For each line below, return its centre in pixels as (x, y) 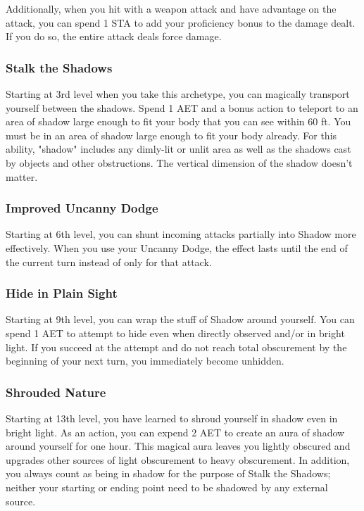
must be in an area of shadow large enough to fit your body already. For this (171, 135)
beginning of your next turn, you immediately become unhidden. (145, 361)
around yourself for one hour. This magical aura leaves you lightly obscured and (178, 446)
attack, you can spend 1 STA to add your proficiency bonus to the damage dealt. (181, 22)
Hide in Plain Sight (62, 293)
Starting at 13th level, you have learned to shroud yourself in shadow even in (172, 418)
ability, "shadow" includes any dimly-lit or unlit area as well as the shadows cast (178, 149)
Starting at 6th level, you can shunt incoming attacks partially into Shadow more (181, 234)
